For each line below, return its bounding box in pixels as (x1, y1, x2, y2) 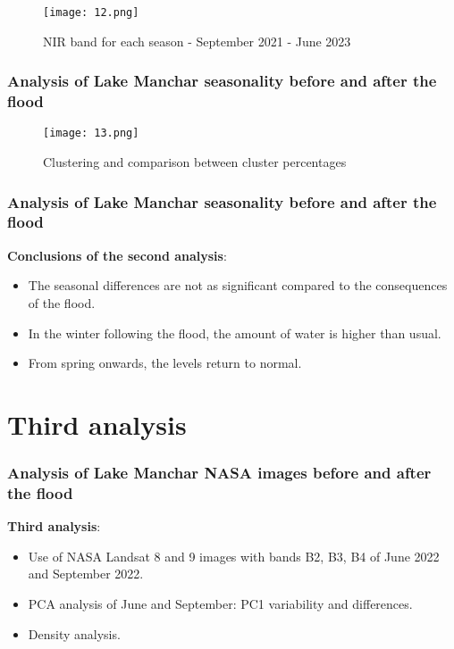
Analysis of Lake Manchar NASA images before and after (7, 462, 432, 484)
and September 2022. (28, 564, 144, 583)
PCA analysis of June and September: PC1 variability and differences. (28, 595, 413, 613)
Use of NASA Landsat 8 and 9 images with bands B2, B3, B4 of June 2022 (28, 546, 440, 565)
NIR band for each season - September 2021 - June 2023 (43, 31, 351, 50)
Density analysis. (28, 624, 121, 643)
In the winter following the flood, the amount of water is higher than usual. (28, 323, 441, 342)
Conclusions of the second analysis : (7, 245, 227, 264)
